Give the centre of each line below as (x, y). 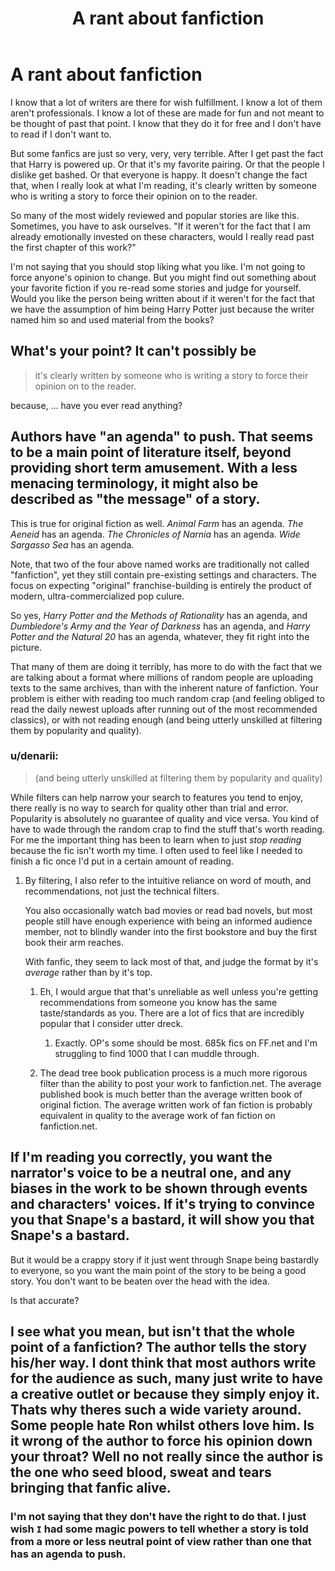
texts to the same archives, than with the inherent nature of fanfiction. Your (164, 688)
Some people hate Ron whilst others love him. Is (162, 1425)
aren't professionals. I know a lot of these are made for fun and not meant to (167, 113)
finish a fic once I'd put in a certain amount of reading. (122, 861)
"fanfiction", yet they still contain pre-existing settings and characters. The (164, 574)
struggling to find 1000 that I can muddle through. (157, 1053)
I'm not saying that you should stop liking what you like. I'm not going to (158, 266)
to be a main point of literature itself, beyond (151, 452)
